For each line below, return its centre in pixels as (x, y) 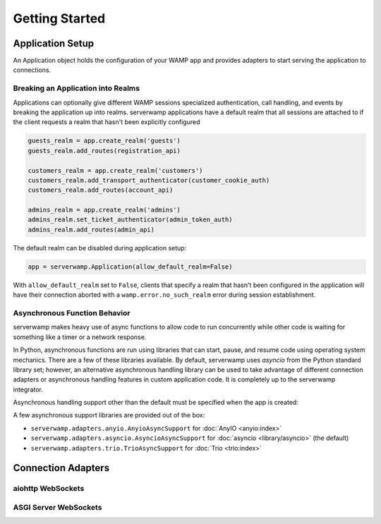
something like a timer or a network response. (80, 337)
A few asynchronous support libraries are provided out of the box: (109, 415)
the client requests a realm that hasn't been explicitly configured (107, 122)
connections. (32, 70)
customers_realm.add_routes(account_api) (101, 190)
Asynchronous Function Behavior (72, 312)
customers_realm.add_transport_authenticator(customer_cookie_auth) (149, 180)
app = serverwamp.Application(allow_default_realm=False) (130, 267)
